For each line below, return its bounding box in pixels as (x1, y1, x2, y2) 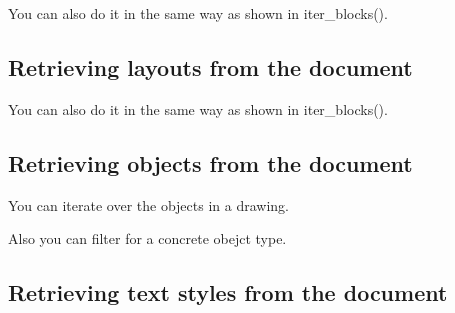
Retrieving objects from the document (8, 147, 413, 178)
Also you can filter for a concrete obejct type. (8, 228, 287, 249)
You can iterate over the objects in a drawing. (8, 194, 289, 215)
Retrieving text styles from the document (8, 277, 448, 308)
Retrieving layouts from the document (8, 51, 413, 82)
